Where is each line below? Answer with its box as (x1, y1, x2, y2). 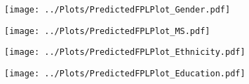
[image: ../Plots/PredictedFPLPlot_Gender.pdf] (4, 5, 231, 15)
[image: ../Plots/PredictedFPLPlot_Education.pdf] (4, 68, 245, 78)
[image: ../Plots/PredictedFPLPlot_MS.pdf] (4, 26, 210, 36)
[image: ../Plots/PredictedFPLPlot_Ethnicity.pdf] (4, 47, 245, 58)
